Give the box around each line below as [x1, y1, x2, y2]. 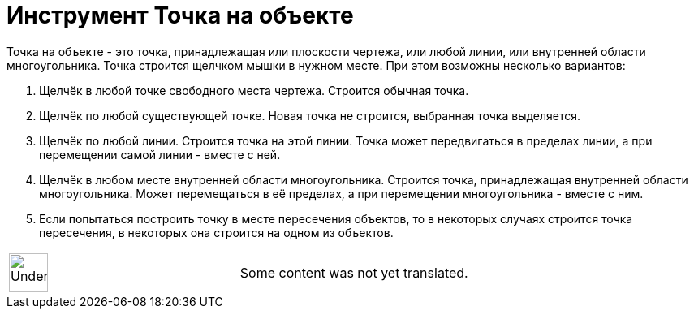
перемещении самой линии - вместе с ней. [39, 147, 281, 162]
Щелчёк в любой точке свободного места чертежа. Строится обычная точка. [39, 83, 469, 97]
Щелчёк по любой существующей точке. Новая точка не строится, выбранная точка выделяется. [39, 108, 581, 123]
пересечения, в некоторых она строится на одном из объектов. [39, 225, 394, 239]
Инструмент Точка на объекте [6, 2, 354, 29]
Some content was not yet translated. [239, 264, 468, 281]
